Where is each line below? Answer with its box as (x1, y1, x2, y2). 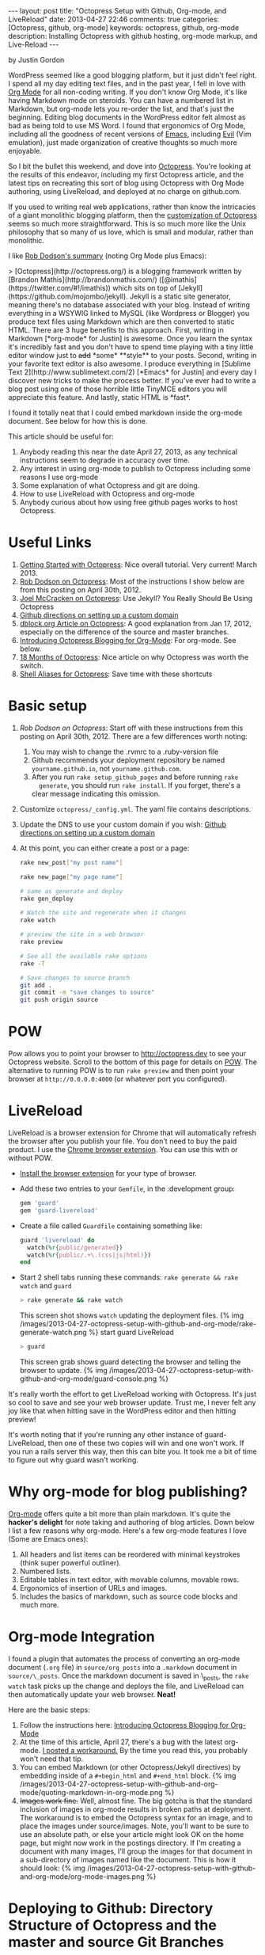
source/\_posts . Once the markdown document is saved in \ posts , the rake (8, 1671, 249, 1682)
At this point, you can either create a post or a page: (19, 843, 190, 853)
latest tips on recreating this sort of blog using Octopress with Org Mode (8, 178, 244, 188)
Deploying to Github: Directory (8, 1899, 214, 1917)
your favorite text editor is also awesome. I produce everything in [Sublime (8, 359, 252, 368)
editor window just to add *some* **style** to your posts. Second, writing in (8, 351, 257, 359)
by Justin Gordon (8, 55, 65, 64)
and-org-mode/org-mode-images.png (19, 1871, 145, 1881)
